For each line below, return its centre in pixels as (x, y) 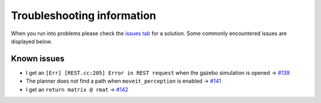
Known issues (38, 59)
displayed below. (32, 41)
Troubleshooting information (84, 15)
